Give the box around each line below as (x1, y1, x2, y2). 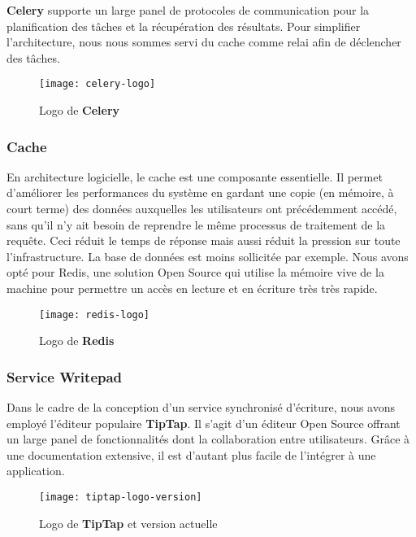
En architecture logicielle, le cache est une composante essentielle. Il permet (6, 168, 383, 185)
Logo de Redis (39, 332, 115, 349)
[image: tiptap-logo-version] (39, 491, 202, 504)
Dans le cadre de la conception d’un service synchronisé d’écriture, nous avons (6, 399, 395, 416)
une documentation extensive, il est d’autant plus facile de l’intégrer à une (6, 446, 376, 463)
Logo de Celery (39, 102, 120, 119)
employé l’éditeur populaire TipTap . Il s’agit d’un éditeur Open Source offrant (6, 414, 401, 431)
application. (6, 462, 65, 479)
